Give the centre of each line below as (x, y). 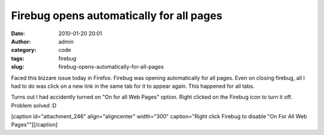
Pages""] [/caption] (34, 125)
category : (24, 50)
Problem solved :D (34, 105)
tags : (18, 58)
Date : (18, 33)
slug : (17, 67)
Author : (21, 41)
